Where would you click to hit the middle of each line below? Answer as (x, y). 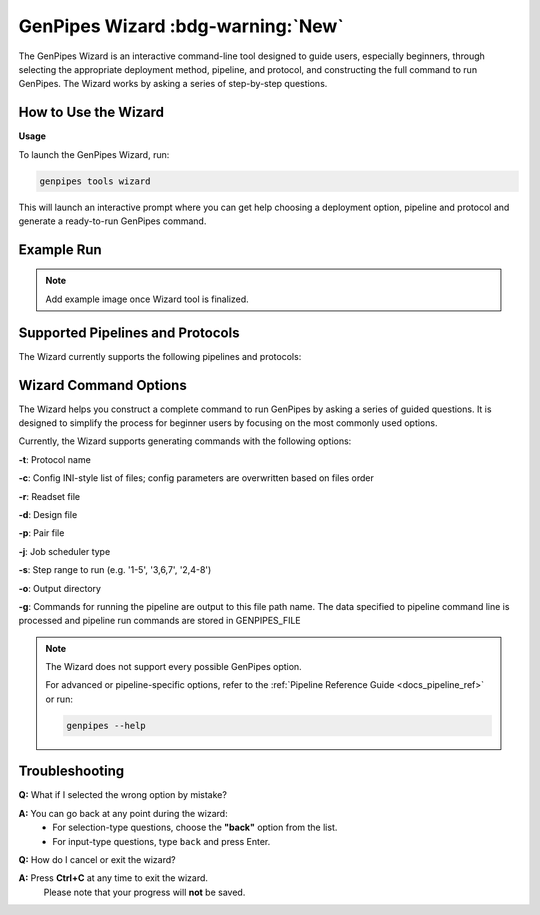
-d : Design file (48, 514)
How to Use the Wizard (91, 112)
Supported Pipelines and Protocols (129, 332)
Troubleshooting (71, 771)
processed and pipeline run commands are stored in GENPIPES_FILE (160, 621)
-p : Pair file (41, 533)
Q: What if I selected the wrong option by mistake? (122, 795)
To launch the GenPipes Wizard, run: (94, 154)
